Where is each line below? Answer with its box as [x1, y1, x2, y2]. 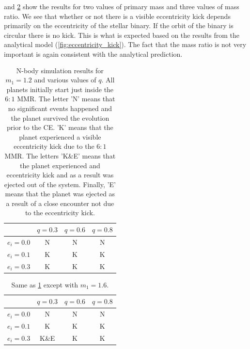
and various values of [34, 75, 96, 85]
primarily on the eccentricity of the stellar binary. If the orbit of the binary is [4, 20, 234, 31]
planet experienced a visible [19, 131, 101, 142]
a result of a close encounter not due [6, 198, 114, 208]
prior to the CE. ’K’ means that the [7, 122, 113, 132]
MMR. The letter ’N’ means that [17, 94, 115, 104]
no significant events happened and [8, 103, 112, 113]
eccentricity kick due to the [14, 141, 94, 151]
